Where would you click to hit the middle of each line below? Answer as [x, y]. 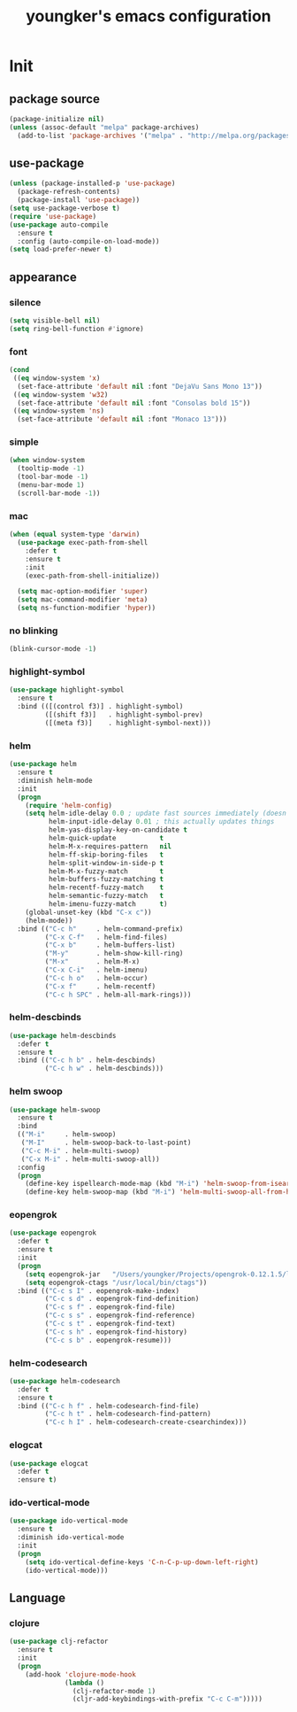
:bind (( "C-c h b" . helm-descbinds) [87, 1060]
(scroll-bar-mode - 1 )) [59, 493]
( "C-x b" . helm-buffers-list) [110, 945]
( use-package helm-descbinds [63, 1035]
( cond [19, 370]
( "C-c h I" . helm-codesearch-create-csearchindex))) [146, 1422]
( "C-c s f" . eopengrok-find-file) [110, 1307]
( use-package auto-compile [59, 225]
